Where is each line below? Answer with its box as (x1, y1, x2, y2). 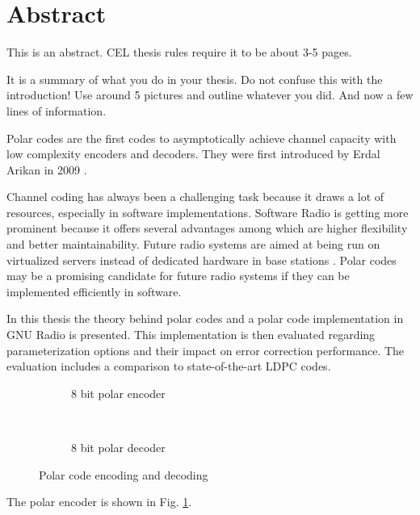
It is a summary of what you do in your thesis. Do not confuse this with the (6, 70, 383, 87)
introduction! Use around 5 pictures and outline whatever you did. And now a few (6, 86, 414, 103)
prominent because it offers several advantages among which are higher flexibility (6, 220, 408, 237)
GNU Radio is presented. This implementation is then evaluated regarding (6, 326, 376, 343)
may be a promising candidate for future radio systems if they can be (6, 267, 350, 284)
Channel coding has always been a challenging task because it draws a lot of (6, 188, 384, 205)
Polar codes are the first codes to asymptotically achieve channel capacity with (6, 129, 397, 146)
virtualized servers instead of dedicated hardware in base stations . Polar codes (6, 251, 397, 268)
